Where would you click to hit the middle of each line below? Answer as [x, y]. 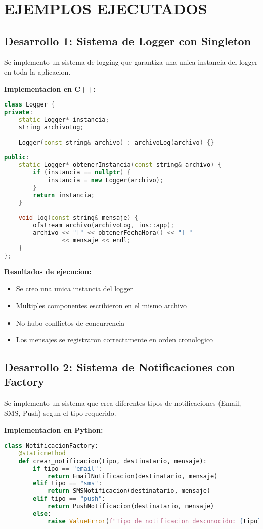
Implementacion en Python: [54, 430]
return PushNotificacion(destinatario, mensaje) [131, 506]
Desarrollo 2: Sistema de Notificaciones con [120, 367]
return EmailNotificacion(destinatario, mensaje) [133, 476]
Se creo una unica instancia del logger [74, 288]
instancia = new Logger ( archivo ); [105, 180]
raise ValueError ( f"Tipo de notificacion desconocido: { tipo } [154, 521]
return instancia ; [64, 195]
